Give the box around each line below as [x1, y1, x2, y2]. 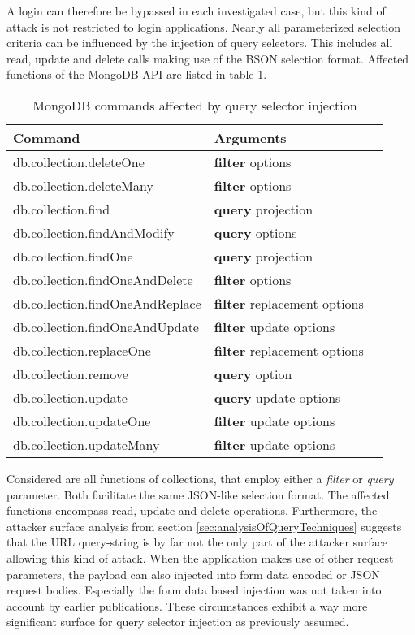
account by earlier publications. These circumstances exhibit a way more [6, 597, 368, 614]
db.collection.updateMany [13, 434, 160, 454]
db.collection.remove [13, 364, 128, 383]
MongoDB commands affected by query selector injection [32, 95, 357, 114]
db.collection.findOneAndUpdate [13, 317, 199, 336]
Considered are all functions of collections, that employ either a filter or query [6, 469, 394, 486]
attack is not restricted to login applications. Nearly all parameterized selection [6, 18, 401, 35]
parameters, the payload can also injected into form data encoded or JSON [6, 565, 380, 582]
